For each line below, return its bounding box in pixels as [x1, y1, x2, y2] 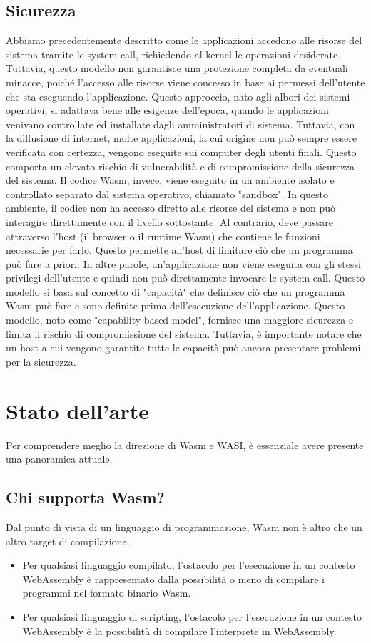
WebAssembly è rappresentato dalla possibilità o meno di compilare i [22, 571, 325, 586]
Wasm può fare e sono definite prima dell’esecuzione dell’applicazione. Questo [6, 298, 345, 313]
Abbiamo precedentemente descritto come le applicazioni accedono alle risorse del [6, 33, 362, 48]
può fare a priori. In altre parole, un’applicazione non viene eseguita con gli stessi [6, 256, 361, 271]
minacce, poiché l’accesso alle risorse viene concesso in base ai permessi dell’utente [6, 74, 365, 89]
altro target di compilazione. [6, 533, 130, 548]
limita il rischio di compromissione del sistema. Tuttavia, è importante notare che [6, 326, 362, 341]
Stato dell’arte [6, 396, 150, 425]
